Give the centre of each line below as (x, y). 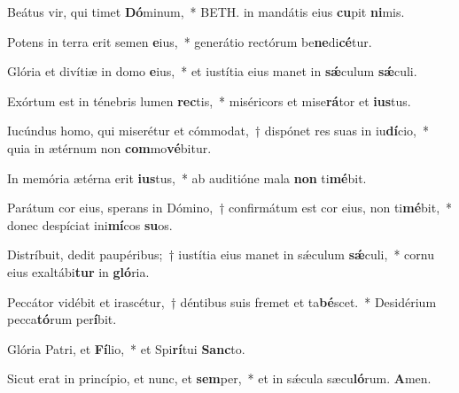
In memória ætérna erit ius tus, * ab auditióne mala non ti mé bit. (187, 177)
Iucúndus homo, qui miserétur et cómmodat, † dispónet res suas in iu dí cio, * (218, 131)
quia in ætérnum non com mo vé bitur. (109, 147)
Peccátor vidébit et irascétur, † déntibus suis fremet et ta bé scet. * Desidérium (222, 301)
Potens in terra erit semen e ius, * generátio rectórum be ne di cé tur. (190, 41)
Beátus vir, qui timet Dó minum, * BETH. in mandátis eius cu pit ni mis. (206, 12)
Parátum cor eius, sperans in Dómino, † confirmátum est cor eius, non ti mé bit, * (230, 208)
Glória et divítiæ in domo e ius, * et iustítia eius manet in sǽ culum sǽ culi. (212, 71)
